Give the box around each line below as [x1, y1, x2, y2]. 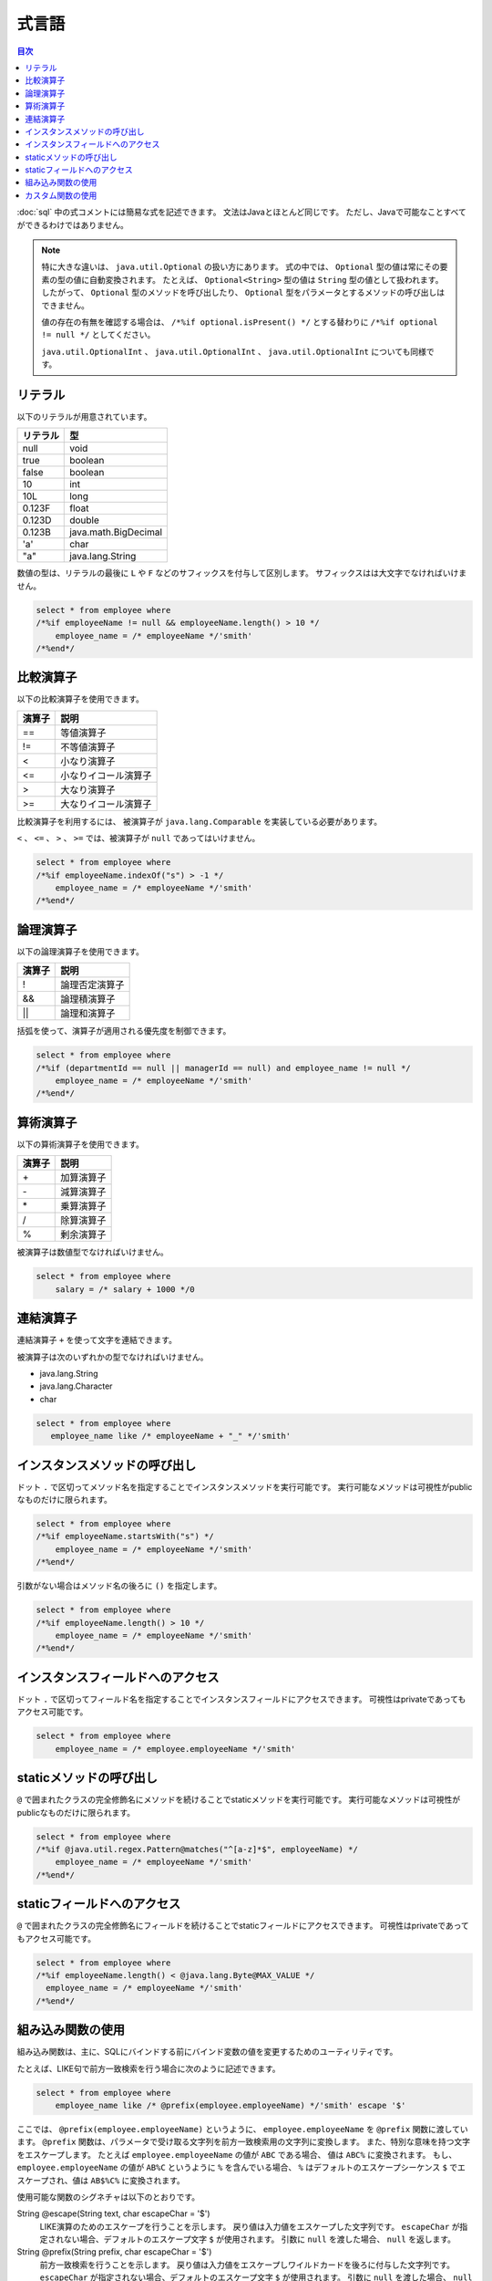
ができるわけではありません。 [16, 219, 129, 230]
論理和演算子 [60, 1007, 116, 1020]
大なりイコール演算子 [60, 797, 152, 810]
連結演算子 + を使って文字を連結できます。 [16, 1335, 178, 1346]
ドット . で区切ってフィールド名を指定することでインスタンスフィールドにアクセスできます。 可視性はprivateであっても [16, 1693, 466, 1704]
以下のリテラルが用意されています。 [16, 411, 152, 422]
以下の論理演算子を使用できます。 [16, 945, 145, 957]
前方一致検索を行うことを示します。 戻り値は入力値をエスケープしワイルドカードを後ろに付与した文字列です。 [39, 2259, 456, 2270]
